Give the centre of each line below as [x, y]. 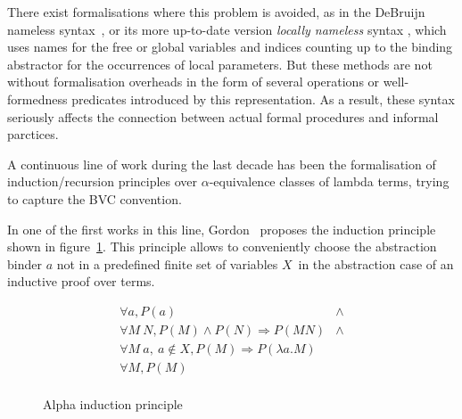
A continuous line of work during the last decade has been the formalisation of [222, 164]
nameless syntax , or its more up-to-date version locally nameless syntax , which [227, 29]
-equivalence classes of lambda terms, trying [329, 181]
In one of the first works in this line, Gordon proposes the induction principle [222, 229]
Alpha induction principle [113, 404]
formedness [37, 99]
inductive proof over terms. [81, 281]
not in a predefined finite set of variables [167, 263]
